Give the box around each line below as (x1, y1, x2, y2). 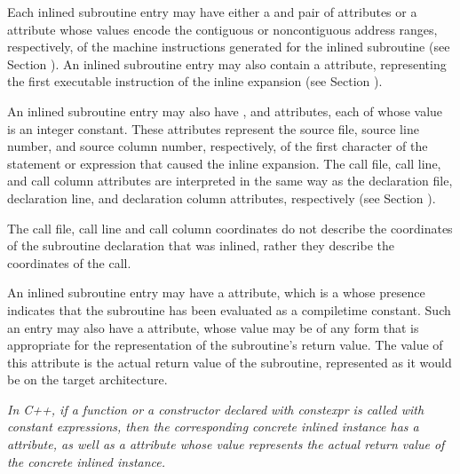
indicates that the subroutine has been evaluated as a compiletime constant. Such (7, 300, 451, 319)
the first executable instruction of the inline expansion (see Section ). (7, 72, 383, 91)
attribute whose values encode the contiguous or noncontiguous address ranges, (7, 20, 438, 38)
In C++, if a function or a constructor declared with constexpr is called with (7, 399, 424, 418)
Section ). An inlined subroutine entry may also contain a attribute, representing (7, 54, 447, 73)
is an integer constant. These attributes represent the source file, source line (7, 119, 419, 138)
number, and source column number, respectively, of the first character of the (7, 137, 428, 155)
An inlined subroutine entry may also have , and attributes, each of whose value (7, 101, 443, 120)
